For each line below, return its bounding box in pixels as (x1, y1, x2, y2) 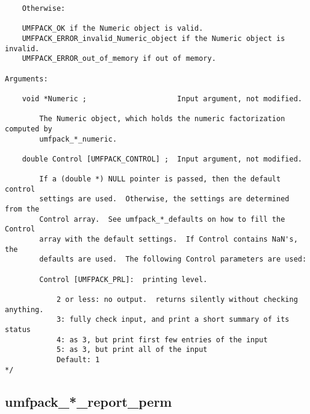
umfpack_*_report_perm (5, 392, 172, 410)
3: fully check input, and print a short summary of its (56, 315, 290, 324)
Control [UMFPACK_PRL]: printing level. (39, 275, 208, 284)
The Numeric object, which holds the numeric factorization (39, 114, 285, 124)
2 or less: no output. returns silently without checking (56, 295, 298, 304)
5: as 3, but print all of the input (56, 345, 208, 354)
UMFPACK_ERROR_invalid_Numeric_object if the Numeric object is (22, 34, 285, 43)
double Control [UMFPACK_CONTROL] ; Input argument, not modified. (22, 154, 302, 163)
